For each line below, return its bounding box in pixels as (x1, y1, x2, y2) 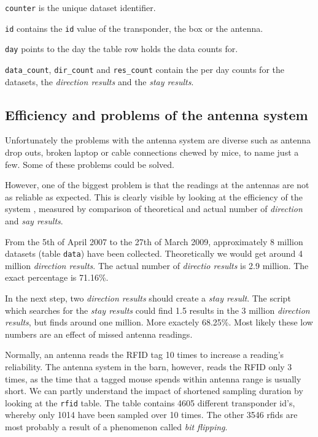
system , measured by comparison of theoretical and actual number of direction (5, 202, 303, 215)
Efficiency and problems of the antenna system (5, 105, 308, 124)
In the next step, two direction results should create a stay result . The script (5, 292, 291, 305)
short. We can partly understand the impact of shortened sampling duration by (5, 384, 303, 397)
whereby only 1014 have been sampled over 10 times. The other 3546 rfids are (5, 408, 298, 421)
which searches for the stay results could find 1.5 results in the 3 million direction (5, 303, 310, 316)
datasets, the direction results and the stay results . (5, 75, 194, 88)
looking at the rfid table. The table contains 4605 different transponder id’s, (5, 396, 295, 409)
